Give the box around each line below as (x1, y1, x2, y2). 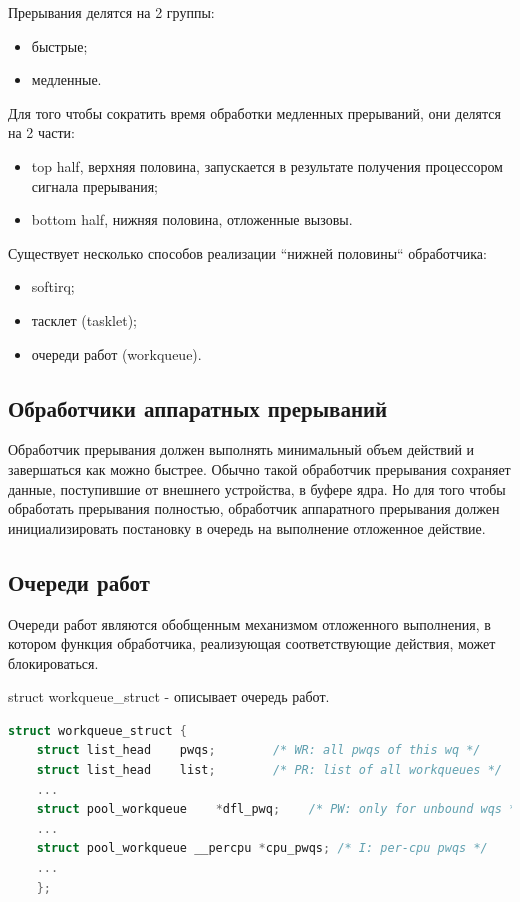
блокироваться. (8, 652, 99, 673)
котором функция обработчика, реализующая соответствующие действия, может (8, 633, 496, 654)
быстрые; (31, 35, 88, 56)
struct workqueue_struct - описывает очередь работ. (8, 686, 330, 707)
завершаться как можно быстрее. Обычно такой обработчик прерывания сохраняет (8, 458, 511, 479)
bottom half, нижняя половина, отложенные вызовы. (31, 209, 353, 230)
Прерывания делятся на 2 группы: (8, 2, 215, 22)
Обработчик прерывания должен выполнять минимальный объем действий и (8, 439, 475, 460)
